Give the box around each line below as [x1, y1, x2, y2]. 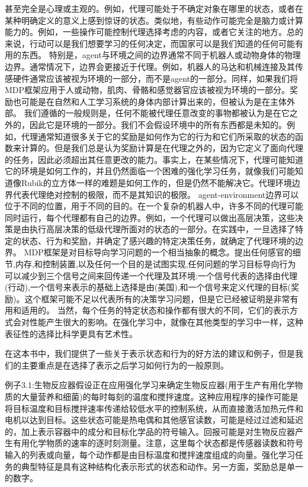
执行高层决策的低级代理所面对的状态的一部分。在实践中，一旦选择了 [29, 223, 295, 235]
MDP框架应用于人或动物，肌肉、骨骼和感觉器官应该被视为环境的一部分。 [5, 84, 290, 96]
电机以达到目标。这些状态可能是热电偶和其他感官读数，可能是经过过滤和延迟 [5, 414, 303, 426]
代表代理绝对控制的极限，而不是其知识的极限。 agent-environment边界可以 [12, 188, 299, 200]
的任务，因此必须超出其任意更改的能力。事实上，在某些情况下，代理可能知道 [5, 153, 303, 165]
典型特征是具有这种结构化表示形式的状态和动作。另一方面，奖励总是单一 [21, 460, 303, 472]
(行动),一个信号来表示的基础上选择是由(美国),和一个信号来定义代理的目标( [5, 281, 291, 293]
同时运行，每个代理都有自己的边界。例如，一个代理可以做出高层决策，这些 [5, 211, 295, 223]
